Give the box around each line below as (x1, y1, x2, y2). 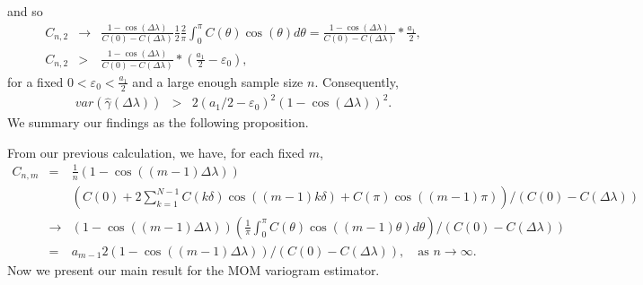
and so (7, 2, 43, 20)
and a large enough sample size (132, 72, 304, 91)
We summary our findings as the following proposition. (7, 113, 309, 132)
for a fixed (7, 72, 64, 91)
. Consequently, (314, 72, 399, 91)
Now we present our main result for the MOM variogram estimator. (7, 260, 380, 279)
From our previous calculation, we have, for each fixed (7, 142, 304, 161)
